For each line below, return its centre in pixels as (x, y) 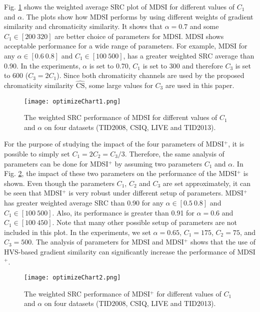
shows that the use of (223, 242)
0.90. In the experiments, (42, 65)
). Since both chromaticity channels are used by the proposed (150, 75)
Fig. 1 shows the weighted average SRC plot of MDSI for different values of (119, 6)
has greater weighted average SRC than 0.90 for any (84, 202)
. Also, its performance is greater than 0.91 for (123, 212)
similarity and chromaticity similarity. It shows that (83, 26)
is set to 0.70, (110, 65)
